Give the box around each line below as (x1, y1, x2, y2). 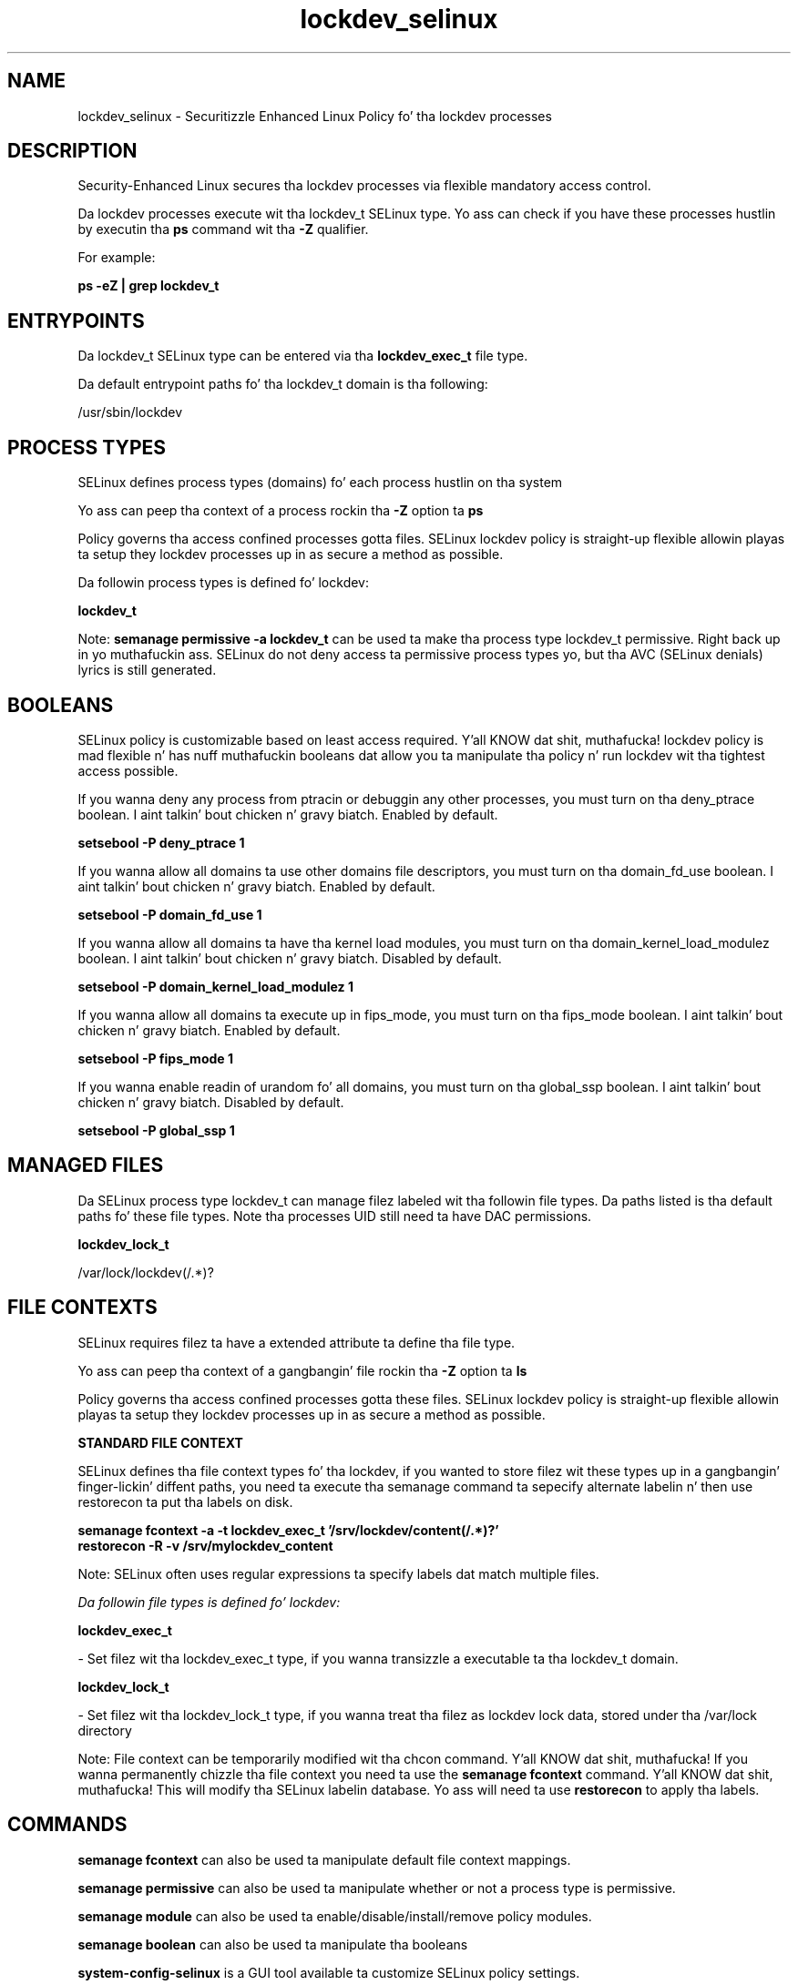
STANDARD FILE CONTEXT (77, 1434, 243, 1451)
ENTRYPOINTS (7, 309, 145, 332)
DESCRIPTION (7, 139, 138, 163)
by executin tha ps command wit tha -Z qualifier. (77, 221, 369, 238)
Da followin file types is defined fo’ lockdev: (77, 1593, 341, 1610)
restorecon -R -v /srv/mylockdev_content (77, 1537, 333, 1553)
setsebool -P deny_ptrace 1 (77, 834, 245, 850)
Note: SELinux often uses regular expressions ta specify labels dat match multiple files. (77, 1565, 599, 1582)
